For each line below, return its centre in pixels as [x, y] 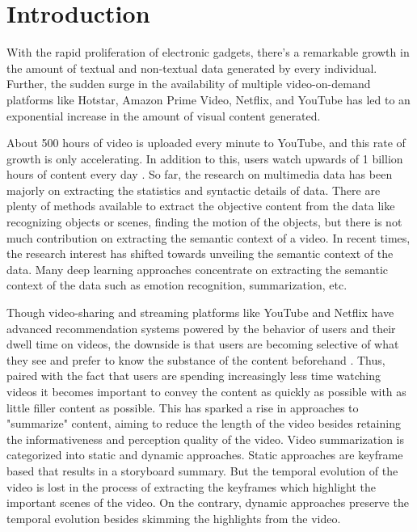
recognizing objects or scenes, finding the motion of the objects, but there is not [204, 222]
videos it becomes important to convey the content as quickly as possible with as [206, 391]
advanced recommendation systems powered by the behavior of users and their [201, 328]
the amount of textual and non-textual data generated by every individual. [192, 68]
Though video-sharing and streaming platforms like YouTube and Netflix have [200, 312]
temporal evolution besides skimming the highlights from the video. [174, 518]
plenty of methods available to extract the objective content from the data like [201, 206]
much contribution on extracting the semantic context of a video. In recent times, [208, 237]
